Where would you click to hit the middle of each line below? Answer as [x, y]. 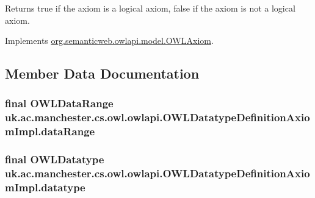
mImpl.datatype [45, 187]
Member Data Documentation [102, 73]
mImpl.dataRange [50, 131]
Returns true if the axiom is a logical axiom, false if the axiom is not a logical [150, 8]
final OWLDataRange [59, 103]
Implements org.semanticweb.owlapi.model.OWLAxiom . [109, 41]
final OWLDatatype [55, 159]
